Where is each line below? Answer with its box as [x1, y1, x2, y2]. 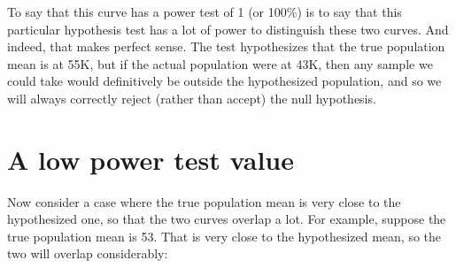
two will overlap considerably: [7, 244, 168, 263]
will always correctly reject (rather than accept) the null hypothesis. [7, 88, 376, 107]
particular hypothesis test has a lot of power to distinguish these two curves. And [7, 19, 449, 38]
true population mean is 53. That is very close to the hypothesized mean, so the [7, 226, 442, 245]
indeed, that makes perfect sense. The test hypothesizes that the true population [7, 37, 445, 56]
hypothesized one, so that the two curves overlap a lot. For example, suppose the [7, 210, 446, 228]
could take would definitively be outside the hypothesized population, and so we [7, 72, 442, 90]
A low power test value [7, 141, 294, 177]
